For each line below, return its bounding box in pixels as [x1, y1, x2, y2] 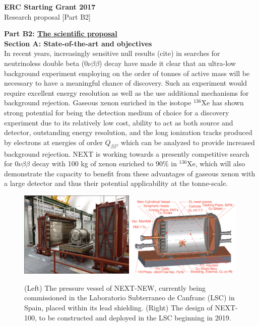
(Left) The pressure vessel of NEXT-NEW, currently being [24, 282, 206, 293]
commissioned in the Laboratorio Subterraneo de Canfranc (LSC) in [24, 292, 235, 303]
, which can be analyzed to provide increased [116, 137, 255, 147]
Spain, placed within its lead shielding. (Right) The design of [24, 302, 213, 313]
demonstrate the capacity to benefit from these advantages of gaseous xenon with [4, 168, 255, 178]
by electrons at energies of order [4, 137, 103, 147]
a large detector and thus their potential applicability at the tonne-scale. [4, 178, 228, 188]
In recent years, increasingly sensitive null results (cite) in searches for [4, 48, 220, 58]
